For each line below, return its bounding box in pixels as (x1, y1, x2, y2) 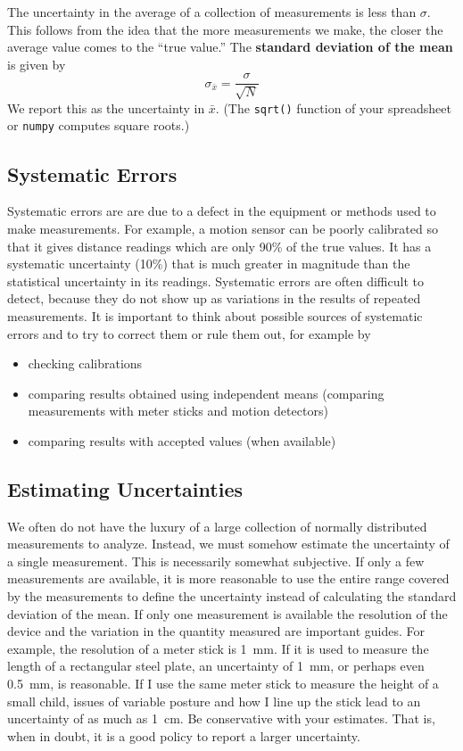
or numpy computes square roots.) (7, 116, 190, 135)
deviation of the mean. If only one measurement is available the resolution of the (7, 604, 448, 623)
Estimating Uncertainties (7, 475, 243, 502)
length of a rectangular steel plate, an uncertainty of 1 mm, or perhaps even (7, 656, 425, 675)
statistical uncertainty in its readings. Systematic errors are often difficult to (7, 271, 424, 290)
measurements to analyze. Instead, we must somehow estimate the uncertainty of (7, 534, 450, 553)
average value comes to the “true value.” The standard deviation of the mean (7, 37, 453, 56)
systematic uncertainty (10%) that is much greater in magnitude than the (7, 254, 410, 273)
